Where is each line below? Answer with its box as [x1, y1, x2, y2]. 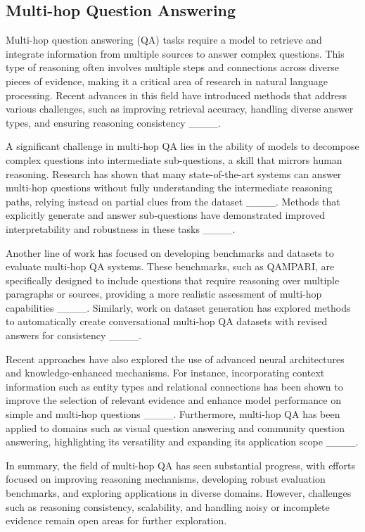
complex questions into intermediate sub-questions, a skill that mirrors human [6, 152, 342, 167]
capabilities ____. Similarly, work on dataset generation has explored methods [6, 300, 351, 315]
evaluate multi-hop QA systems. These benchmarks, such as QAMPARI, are [6, 259, 335, 274]
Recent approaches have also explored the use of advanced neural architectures [6, 351, 345, 366]
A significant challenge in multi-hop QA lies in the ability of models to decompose [6, 139, 359, 153]
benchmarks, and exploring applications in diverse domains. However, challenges [6, 486, 352, 500]
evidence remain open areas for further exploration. [6, 513, 227, 528]
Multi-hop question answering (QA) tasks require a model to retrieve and [6, 32, 322, 47]
